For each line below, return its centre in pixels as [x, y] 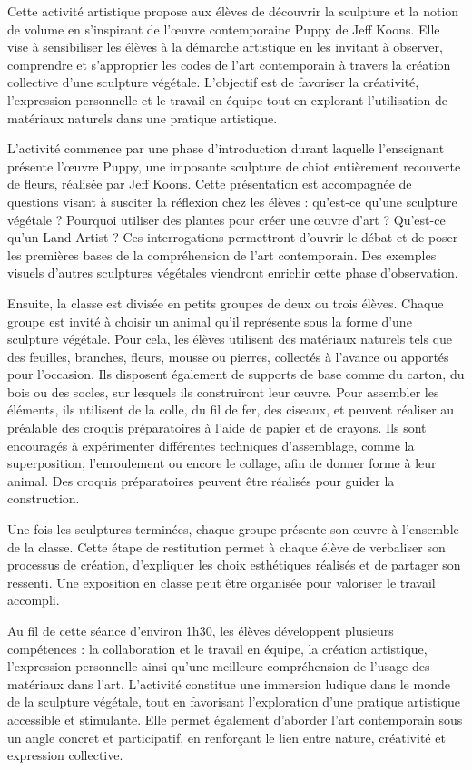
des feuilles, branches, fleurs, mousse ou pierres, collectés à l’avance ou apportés [228, 356]
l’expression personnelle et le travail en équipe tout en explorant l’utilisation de [228, 99]
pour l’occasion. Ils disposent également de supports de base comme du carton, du [236, 374]
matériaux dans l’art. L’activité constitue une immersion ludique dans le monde [229, 683]
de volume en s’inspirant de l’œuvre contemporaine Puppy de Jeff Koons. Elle [224, 29]
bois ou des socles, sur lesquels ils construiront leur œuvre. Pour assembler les [223, 391]
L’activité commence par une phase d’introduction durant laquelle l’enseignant [226, 148]
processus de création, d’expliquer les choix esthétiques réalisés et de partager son [234, 565]
